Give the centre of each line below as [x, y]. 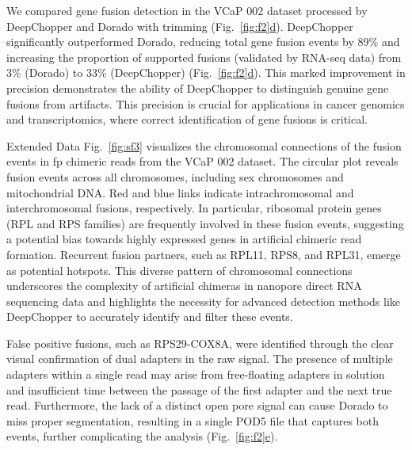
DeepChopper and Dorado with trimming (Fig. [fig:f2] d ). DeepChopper [180, 26]
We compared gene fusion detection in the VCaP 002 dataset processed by [187, 10]
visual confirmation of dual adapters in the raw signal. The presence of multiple [200, 358]
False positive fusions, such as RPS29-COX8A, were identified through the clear [200, 343]
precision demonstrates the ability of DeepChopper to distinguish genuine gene [198, 88]
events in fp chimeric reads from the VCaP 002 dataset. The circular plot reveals [202, 161]
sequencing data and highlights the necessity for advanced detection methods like [204, 301]
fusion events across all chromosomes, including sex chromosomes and [175, 176]
